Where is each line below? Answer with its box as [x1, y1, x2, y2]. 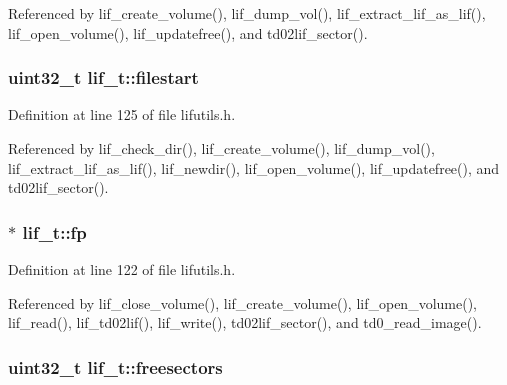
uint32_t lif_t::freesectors [8, 354, 223, 379]
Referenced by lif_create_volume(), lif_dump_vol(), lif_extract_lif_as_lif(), [8, 3, 486, 23]
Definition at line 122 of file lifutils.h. [8, 259, 236, 279]
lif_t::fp [22, 219, 87, 244]
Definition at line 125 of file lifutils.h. [8, 104, 236, 125]
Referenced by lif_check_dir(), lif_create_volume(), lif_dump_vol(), [8, 138, 435, 158]
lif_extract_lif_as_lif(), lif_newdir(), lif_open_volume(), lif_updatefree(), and [8, 157, 500, 178]
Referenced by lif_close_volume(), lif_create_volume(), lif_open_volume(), [8, 292, 477, 313]
